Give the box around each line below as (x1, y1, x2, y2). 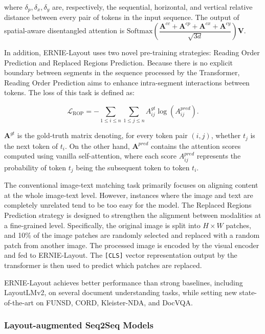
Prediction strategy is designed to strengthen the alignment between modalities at (4, 210, 261, 220)
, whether (211, 130, 241, 141)
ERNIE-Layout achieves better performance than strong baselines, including (4, 277, 243, 287)
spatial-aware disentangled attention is (4, 25, 125, 36)
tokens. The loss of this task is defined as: (4, 87, 135, 98)
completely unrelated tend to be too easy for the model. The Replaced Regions (4, 199, 252, 210)
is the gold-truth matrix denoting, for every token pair (17, 130, 188, 141)
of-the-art (4, 297, 34, 307)
